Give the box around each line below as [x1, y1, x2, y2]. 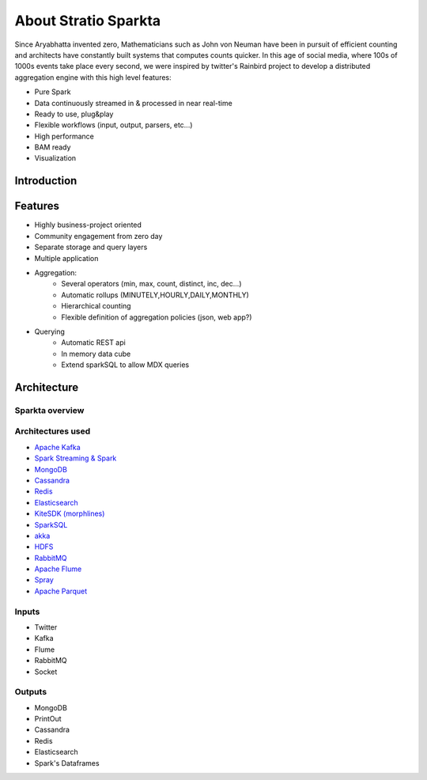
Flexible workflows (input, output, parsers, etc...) [34, 120, 193, 130]
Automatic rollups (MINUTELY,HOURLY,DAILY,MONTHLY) [61, 290, 249, 300]
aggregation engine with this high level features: [14, 72, 172, 82]
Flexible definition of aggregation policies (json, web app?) [61, 312, 252, 322]
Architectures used [14, 426, 91, 437]
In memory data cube [61, 349, 131, 358]
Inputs [14, 606, 40, 617]
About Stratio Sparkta [14, 12, 161, 29]
